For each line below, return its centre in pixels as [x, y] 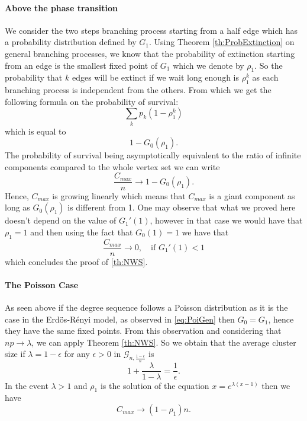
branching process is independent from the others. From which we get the [138, 90]
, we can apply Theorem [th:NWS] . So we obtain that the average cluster [164, 342]
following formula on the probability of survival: [92, 101]
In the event [27, 385]
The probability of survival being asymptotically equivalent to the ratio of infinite [153, 155]
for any [77, 354]
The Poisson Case [42, 284]
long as [17, 207]
